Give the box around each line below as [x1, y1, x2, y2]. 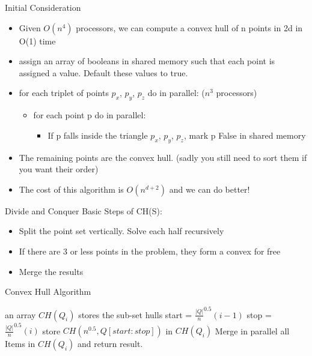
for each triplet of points [19, 86, 109, 99]
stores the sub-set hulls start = [78, 308, 192, 321]
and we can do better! [169, 183, 250, 195]
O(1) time [19, 34, 56, 47]
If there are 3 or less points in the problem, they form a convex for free [19, 244, 281, 257]
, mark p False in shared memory [183, 128, 306, 141]
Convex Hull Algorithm [5, 285, 91, 298]
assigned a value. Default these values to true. [19, 66, 188, 79]
